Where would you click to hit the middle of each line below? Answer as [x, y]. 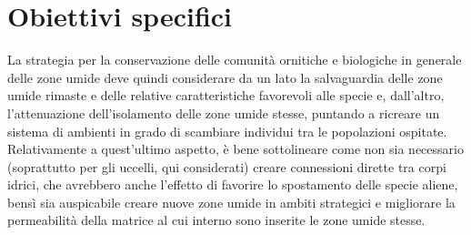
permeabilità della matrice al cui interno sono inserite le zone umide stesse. [216, 220]
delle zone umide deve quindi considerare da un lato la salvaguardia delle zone [225, 77]
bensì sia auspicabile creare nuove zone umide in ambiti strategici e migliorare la [231, 202]
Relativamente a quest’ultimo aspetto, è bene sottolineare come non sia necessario [235, 149]
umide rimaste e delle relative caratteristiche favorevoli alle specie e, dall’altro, [226, 95]
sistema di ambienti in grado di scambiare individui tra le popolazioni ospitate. [227, 131]
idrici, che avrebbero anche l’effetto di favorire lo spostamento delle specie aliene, [233, 184]
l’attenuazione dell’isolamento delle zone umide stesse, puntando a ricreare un [224, 112]
